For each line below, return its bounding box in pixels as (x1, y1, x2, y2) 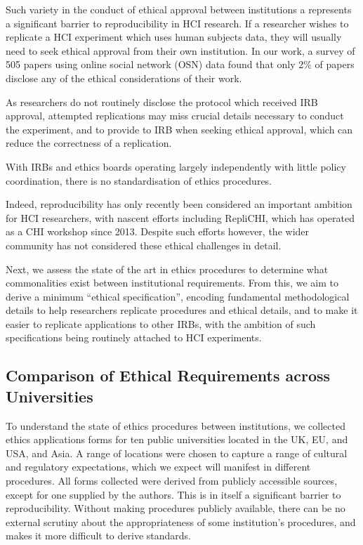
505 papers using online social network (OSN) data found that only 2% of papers (6, 57, 355, 72)
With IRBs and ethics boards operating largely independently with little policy (6, 159, 346, 173)
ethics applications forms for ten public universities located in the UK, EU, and (6, 432, 348, 447)
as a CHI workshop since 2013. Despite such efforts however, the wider (6, 224, 310, 239)
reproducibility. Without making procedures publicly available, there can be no (6, 501, 345, 516)
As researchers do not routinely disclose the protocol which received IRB (6, 94, 318, 109)
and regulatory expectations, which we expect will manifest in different (6, 459, 311, 474)
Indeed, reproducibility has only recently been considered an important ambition (6, 197, 352, 211)
